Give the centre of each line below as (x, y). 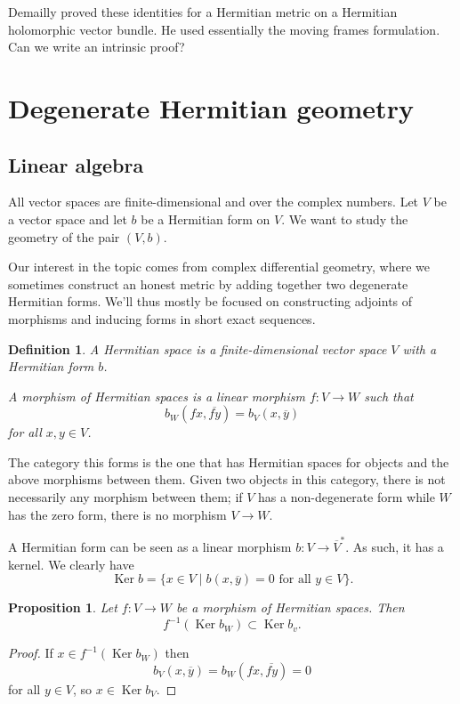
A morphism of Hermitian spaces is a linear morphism (157, 396)
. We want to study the (345, 218)
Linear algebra (76, 164)
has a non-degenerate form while (347, 497)
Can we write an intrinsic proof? (97, 47)
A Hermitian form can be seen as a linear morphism (150, 546)
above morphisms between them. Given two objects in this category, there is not (227, 479)
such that (389, 396)
